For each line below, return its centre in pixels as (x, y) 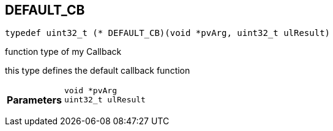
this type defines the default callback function (98, 71)
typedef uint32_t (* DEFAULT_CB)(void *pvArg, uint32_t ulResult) (168, 33)
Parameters (34, 100)
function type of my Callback (63, 52)
